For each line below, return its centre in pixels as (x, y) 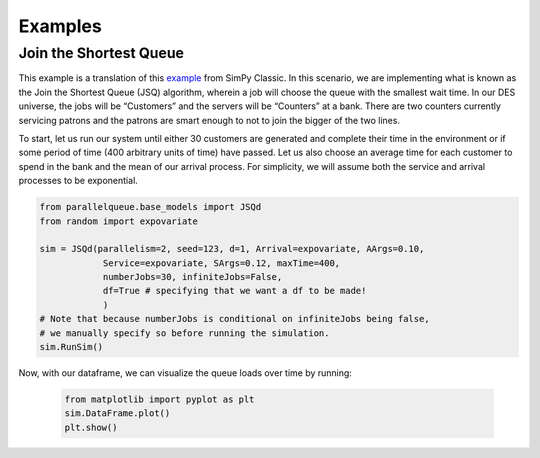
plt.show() (91, 427)
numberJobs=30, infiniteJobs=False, (192, 277)
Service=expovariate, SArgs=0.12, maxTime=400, (221, 263)
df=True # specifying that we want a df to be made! (234, 291)
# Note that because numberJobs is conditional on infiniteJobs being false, (234, 319)
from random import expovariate (119, 221)
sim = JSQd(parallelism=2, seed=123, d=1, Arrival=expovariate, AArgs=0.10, (232, 249)
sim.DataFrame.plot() (117, 413)
